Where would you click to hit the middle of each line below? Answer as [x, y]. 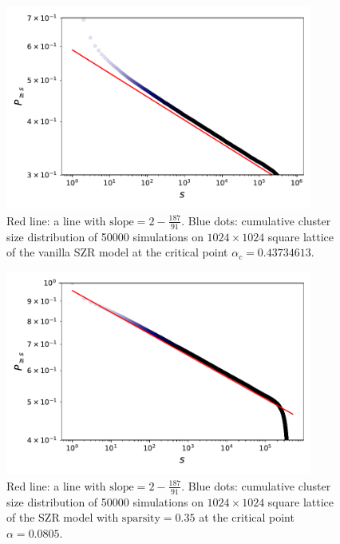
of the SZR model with [63, 517]
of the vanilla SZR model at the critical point [117, 252]
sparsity [141, 519]
